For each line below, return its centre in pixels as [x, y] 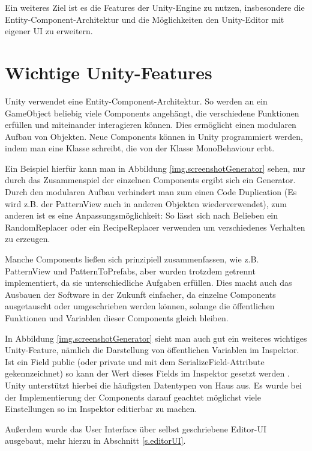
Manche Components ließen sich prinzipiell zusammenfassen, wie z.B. [132, 259]
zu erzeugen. [28, 239]
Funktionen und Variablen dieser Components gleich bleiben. [117, 318]
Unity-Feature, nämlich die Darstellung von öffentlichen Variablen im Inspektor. [152, 350]
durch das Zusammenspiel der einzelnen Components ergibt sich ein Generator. [150, 180]
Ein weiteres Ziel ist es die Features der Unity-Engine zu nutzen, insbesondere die [155, 7]
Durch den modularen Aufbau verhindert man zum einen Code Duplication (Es [151, 192]
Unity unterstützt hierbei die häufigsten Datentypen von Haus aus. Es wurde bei [153, 385]
